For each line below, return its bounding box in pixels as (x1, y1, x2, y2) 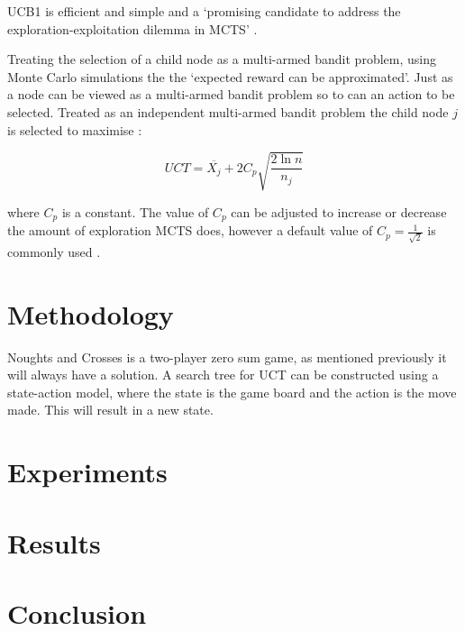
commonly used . (7, 242, 101, 261)
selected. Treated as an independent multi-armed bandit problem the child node (7, 102, 449, 121)
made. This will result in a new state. (7, 400, 214, 419)
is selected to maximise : (7, 120, 142, 139)
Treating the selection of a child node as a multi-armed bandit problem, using (7, 50, 436, 69)
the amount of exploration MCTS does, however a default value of (7, 221, 373, 240)
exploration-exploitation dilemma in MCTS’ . (7, 19, 258, 38)
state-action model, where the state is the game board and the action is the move (7, 382, 457, 401)
